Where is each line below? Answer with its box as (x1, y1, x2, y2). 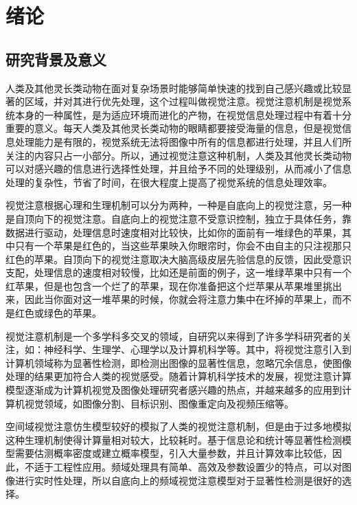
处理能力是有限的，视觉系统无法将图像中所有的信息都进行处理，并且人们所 (14, 134, 352, 148)
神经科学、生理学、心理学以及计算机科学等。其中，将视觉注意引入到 (43, 342, 352, 357)
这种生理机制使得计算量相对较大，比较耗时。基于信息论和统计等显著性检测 (5, 432, 342, 447)
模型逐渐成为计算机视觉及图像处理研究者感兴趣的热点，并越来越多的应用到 (5, 383, 342, 397)
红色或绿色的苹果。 (14, 306, 102, 320)
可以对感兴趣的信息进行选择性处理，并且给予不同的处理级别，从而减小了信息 (5, 161, 352, 176)
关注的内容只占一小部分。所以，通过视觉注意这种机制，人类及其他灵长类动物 (5, 148, 352, 162)
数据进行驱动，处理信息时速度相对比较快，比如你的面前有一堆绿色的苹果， (5, 225, 342, 239)
